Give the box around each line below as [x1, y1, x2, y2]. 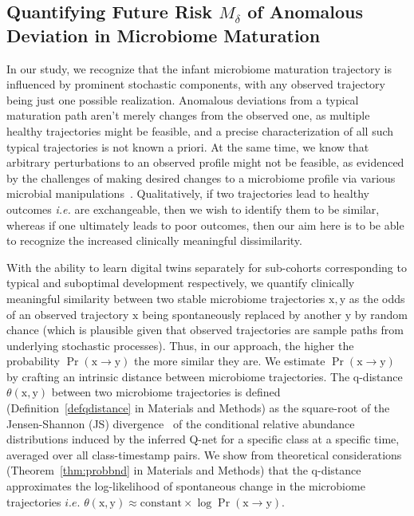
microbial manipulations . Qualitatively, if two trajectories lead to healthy [6, 185, 369, 202]
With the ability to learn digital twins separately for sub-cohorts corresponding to [6, 258, 407, 275]
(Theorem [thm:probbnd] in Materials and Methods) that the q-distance [6, 462, 361, 479]
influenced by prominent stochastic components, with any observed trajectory [6, 76, 385, 93]
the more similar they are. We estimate [134, 353, 325, 369]
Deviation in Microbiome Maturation [6, 22, 321, 47]
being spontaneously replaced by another [142, 305, 342, 322]
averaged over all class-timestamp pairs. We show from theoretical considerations [6, 446, 402, 463]
